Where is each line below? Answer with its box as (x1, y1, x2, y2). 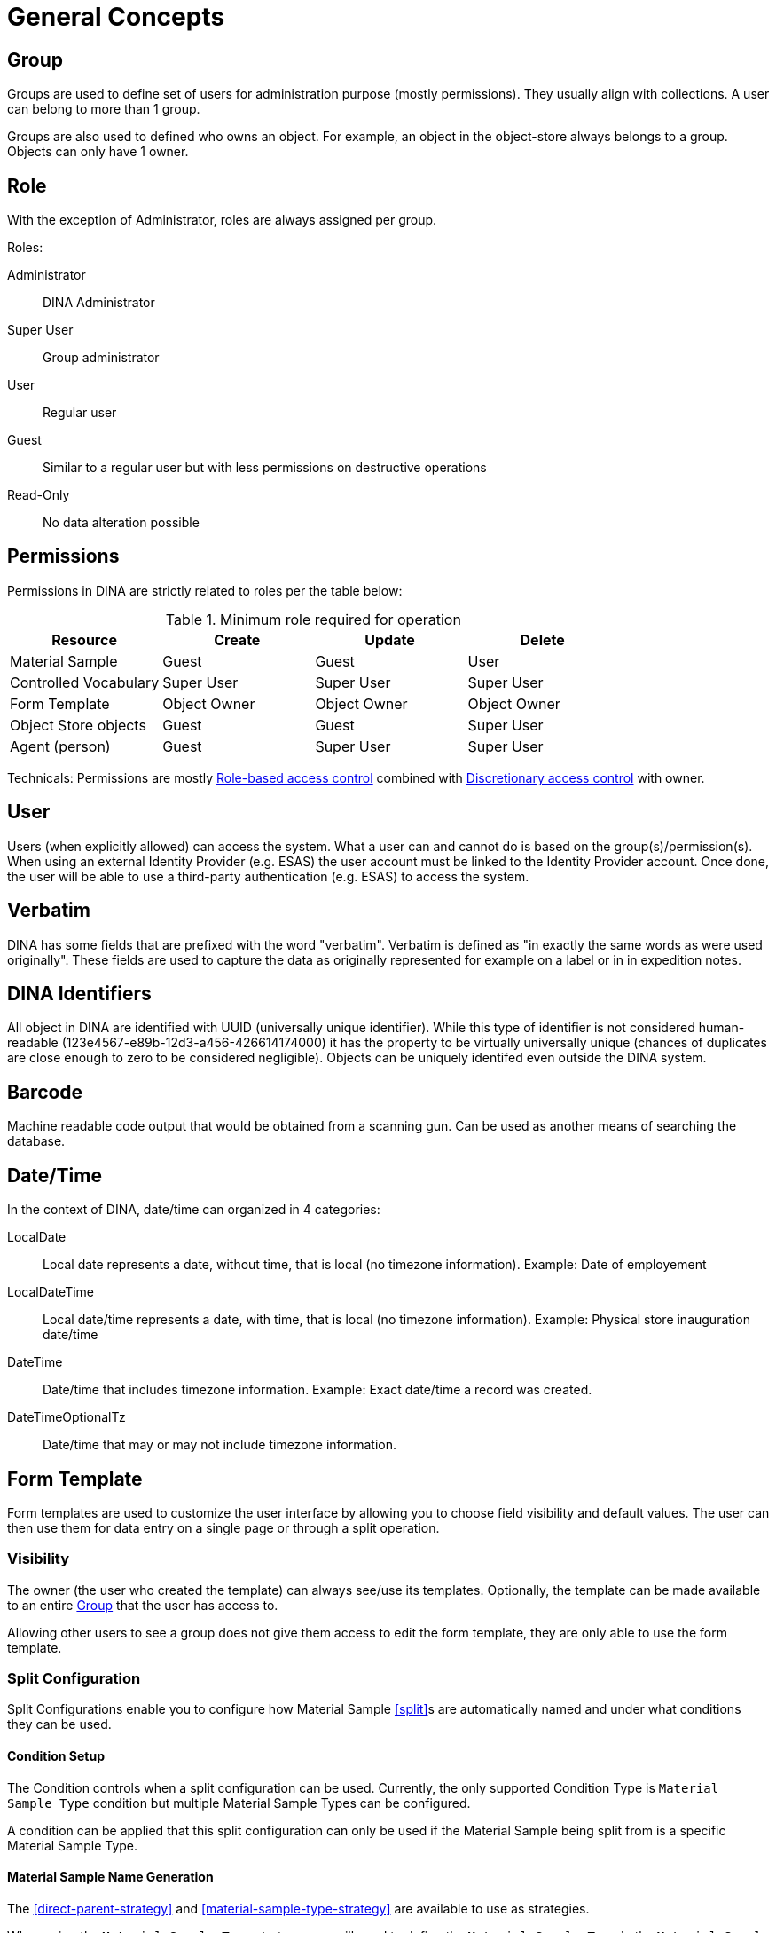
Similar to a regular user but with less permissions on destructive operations (43, 460, 487, 476)
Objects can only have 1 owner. (7, 144, 189, 160)
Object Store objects (10, 715, 146, 734)
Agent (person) (10, 737, 111, 755)
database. (7, 1133, 66, 1149)
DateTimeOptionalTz (7, 1409, 126, 1425)
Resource (51, 630, 117, 649)
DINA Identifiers (7, 982, 152, 1005)
